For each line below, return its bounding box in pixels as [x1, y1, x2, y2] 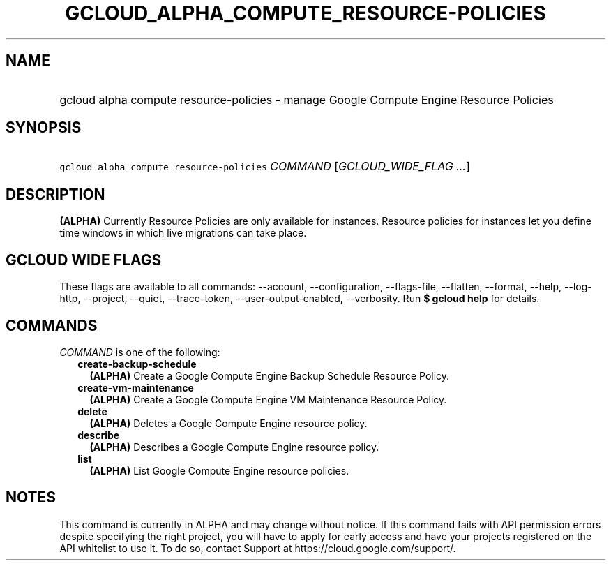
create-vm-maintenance [77, 381, 194, 394]
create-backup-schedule [77, 357, 197, 370]
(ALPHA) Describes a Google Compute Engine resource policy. [89, 440, 379, 453]
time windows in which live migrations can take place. [59, 227, 307, 239]
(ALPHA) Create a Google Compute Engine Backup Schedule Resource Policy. [89, 369, 450, 382]
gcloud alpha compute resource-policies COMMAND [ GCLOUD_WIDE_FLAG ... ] [59, 159, 470, 174]
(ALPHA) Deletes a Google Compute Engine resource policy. [89, 417, 368, 429]
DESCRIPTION [6, 185, 105, 203]
